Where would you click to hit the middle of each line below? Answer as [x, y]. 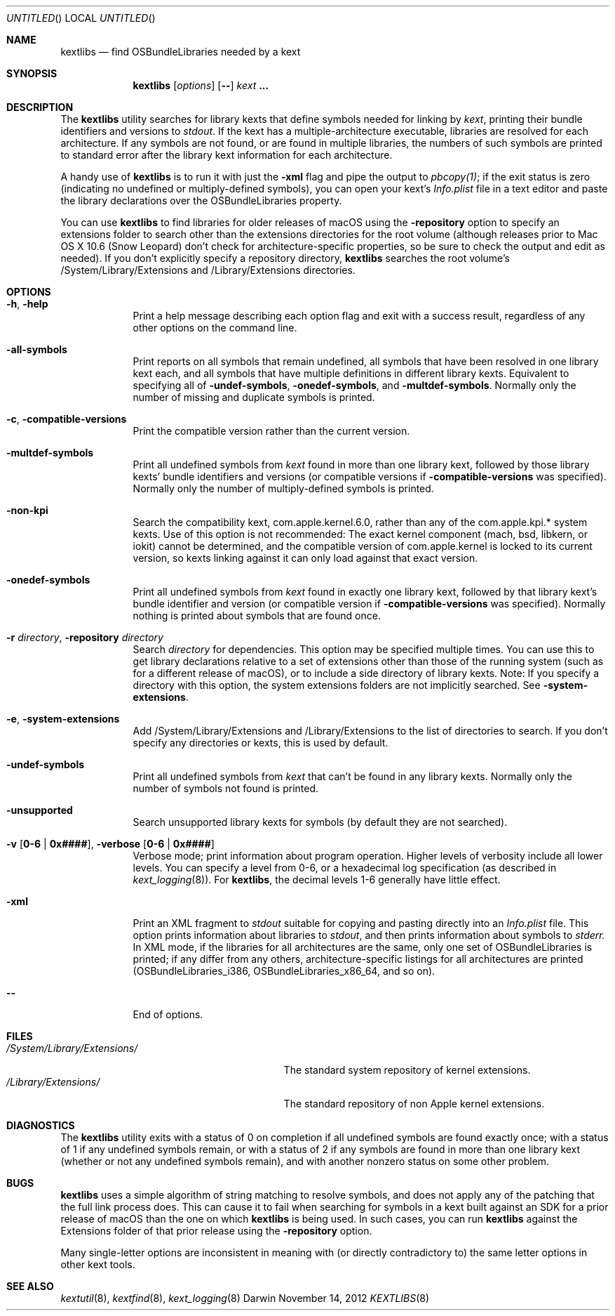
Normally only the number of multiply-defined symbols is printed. [283, 488]
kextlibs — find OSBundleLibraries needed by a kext [181, 52]
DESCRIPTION [40, 107]
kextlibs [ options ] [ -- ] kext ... [201, 85]
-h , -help [27, 304]
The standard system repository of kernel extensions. [407, 1070]
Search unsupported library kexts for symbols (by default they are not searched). [320, 822]
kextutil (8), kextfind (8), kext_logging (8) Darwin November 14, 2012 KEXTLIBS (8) [245, 1298]
